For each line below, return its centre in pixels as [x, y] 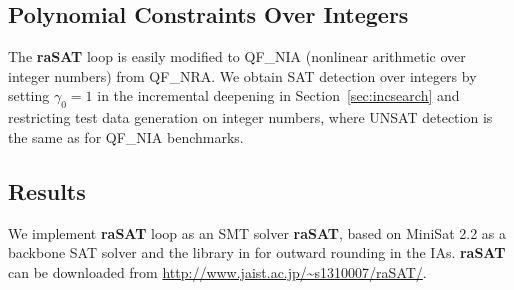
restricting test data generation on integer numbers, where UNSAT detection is [250, 117]
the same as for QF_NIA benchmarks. [126, 136]
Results [47, 190]
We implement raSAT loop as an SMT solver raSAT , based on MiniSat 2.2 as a [257, 232]
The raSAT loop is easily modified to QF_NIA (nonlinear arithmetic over [237, 56]
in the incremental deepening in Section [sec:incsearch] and [278, 95]
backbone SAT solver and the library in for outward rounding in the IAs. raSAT [257, 252]
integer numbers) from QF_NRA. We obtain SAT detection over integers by [242, 75]
